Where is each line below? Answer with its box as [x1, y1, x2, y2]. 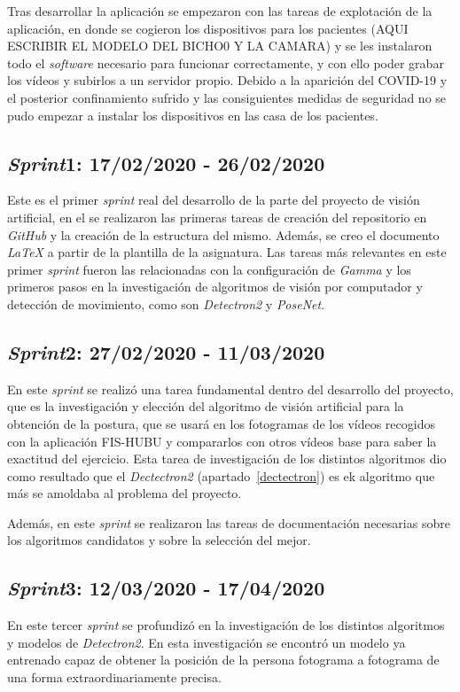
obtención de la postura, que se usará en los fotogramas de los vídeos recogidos [7, 414, 435, 432]
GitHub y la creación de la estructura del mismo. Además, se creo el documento [7, 225, 440, 244]
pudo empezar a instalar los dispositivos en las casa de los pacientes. [7, 105, 378, 124]
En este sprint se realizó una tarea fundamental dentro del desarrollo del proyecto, [7, 379, 454, 398]
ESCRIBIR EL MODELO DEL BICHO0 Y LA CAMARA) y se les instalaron [7, 36, 433, 55]
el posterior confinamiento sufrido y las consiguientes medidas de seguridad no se [7, 88, 447, 106]
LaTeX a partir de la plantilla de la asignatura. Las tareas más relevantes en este [7, 243, 447, 261]
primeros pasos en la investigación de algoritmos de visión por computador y [7, 277, 423, 296]
